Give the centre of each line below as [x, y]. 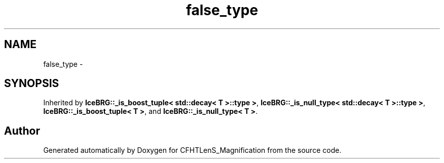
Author [22, 131]
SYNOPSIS [32, 84]
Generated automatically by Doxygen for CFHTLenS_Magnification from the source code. [192, 150]
